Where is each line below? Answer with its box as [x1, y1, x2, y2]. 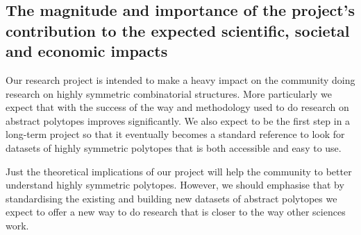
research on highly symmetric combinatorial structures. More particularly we [6, 86, 333, 101]
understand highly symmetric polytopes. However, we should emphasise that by [6, 177, 344, 192]
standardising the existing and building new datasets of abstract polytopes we [6, 191, 337, 205]
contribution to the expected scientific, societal [6, 19, 350, 41]
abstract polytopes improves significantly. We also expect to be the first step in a [6, 113, 351, 128]
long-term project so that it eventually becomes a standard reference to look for [6, 127, 345, 141]
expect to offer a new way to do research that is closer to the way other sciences [6, 204, 346, 219]
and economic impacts [6, 40, 168, 62]
